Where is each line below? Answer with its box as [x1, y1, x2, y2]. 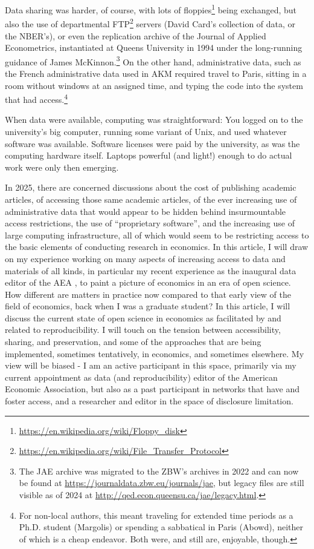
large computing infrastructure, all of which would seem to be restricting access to [5, 228, 309, 241]
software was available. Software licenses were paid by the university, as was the [5, 137, 300, 150]
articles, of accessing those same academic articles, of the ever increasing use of [5, 192, 297, 205]
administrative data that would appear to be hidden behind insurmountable [5, 205, 286, 217]
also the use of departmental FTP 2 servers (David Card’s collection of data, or [5, 16, 296, 30]
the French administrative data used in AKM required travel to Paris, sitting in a [5, 67, 307, 79]
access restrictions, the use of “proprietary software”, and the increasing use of [5, 217, 295, 229]
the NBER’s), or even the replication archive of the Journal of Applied [5, 29, 266, 42]
